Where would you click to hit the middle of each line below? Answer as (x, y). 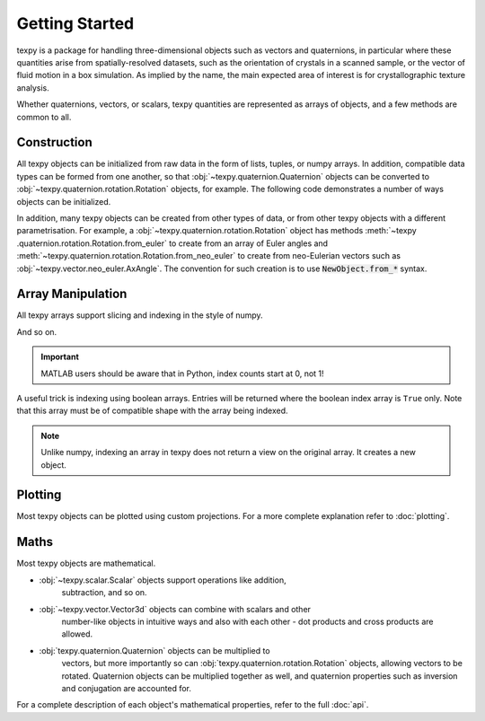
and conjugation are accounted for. (127, 688)
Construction (55, 142)
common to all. (44, 117)
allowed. (77, 634)
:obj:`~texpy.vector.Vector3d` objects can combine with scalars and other (175, 609)
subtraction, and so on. (104, 593)
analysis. (33, 88)
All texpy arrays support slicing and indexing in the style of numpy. (140, 315)
